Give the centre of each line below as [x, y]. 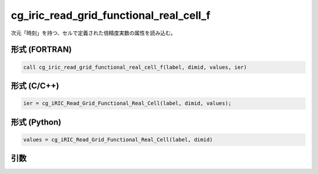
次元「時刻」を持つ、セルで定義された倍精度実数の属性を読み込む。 [93, 33]
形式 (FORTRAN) [41, 50]
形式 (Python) [36, 122]
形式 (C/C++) [35, 86]
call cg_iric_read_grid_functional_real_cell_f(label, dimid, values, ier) [135, 67]
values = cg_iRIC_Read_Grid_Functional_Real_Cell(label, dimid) [118, 139]
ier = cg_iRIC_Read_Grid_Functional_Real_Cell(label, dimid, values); [127, 103]
